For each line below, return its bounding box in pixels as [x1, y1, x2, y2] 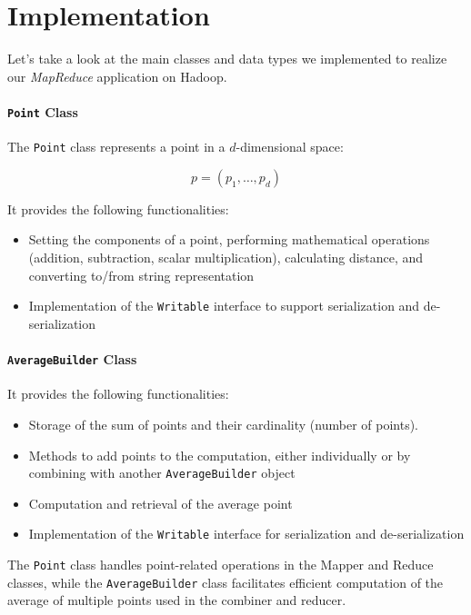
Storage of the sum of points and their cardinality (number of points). [28, 414, 419, 433]
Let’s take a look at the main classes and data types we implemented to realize [7, 49, 447, 68]
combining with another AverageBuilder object [28, 463, 296, 482]
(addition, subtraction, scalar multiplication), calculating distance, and [28, 248, 424, 267]
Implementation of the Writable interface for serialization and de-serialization [28, 524, 465, 543]
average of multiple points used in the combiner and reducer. [7, 590, 346, 610]
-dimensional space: [235, 137, 344, 156]
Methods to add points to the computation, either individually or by [28, 445, 411, 464]
